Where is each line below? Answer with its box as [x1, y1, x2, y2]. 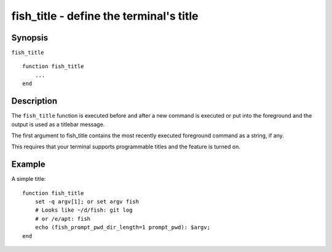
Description [11, 96, 58, 107]
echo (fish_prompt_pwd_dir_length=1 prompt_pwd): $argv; [34, 224, 210, 231]
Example [11, 159, 45, 170]
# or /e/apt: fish [34, 215, 91, 222]
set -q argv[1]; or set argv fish [34, 198, 140, 205]
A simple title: [11, 175, 46, 183]
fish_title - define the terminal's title [11, 9, 199, 23]
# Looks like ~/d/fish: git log [34, 207, 133, 214]
